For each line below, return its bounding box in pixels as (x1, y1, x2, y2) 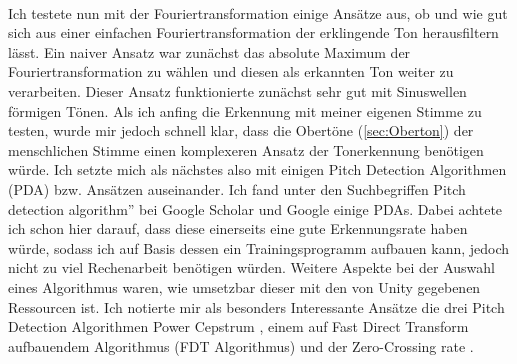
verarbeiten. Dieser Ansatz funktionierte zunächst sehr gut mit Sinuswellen (8, 80, 467, 101)
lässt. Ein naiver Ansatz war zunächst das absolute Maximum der (8, 41, 411, 62)
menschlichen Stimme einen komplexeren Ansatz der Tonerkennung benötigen (8, 139, 484, 160)
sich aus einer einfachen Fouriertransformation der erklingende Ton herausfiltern (8, 22, 499, 43)
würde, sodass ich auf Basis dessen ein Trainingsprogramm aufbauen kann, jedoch (8, 237, 510, 258)
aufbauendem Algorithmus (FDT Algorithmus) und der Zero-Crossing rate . (8, 335, 474, 356)
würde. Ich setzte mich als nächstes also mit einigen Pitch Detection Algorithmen (8, 159, 507, 180)
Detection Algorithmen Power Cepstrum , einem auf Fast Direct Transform (8, 316, 469, 337)
